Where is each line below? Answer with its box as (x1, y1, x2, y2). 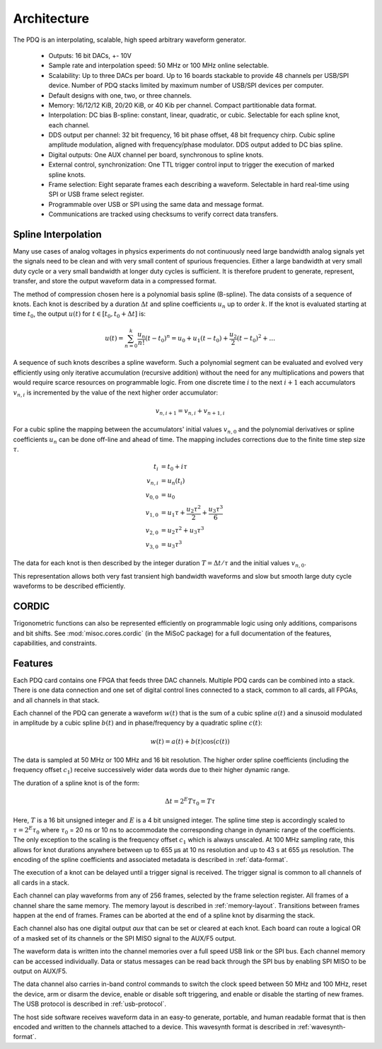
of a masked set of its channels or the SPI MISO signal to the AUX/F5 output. (13, 934, 236, 942)
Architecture (13, 11, 90, 26)
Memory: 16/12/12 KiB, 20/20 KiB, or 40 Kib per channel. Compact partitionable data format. (48, 101, 317, 109)
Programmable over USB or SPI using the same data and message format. (48, 200, 265, 208)
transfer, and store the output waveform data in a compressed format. (13, 277, 217, 285)
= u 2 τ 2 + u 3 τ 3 (161, 525, 204, 536)
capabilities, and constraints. (13, 638, 97, 647)
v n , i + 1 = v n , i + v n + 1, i (155, 407, 226, 416)
